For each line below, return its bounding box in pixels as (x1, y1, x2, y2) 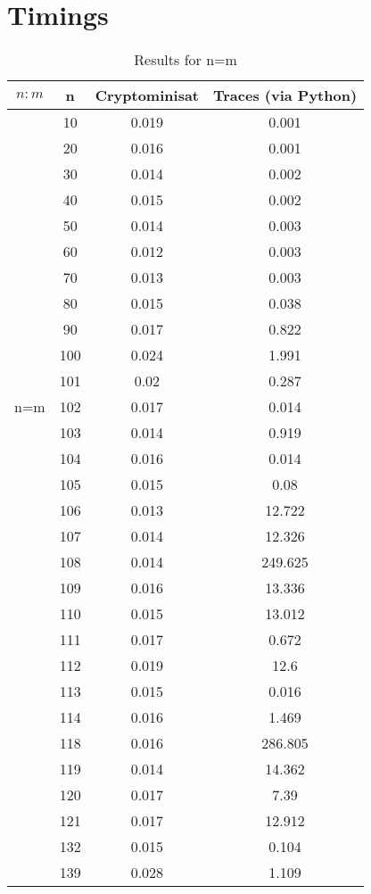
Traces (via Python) (213, 85, 358, 106)
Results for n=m (134, 49, 237, 70)
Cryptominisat (95, 85, 199, 106)
